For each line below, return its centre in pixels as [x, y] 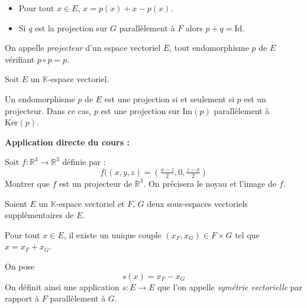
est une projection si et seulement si [169, 98]
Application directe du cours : [67, 142]
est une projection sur [140, 110]
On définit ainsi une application [62, 286]
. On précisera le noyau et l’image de [210, 183]
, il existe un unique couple [112, 234]
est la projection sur [71, 27]
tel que [247, 234]
